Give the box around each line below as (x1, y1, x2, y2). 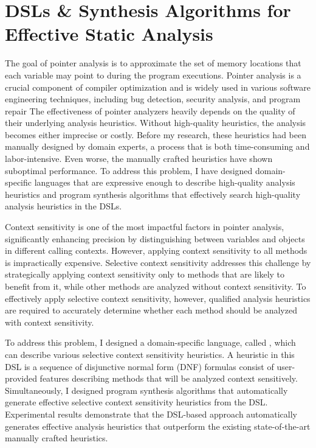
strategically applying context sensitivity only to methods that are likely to (5, 268, 285, 281)
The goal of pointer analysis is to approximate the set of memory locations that (5, 57, 301, 69)
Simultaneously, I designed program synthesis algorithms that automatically (5, 383, 288, 396)
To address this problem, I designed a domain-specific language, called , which (5, 336, 296, 349)
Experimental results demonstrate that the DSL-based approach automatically (5, 407, 297, 420)
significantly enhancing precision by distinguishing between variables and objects (5, 232, 305, 245)
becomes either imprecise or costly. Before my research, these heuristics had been (5, 128, 306, 141)
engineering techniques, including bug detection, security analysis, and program (5, 93, 301, 105)
